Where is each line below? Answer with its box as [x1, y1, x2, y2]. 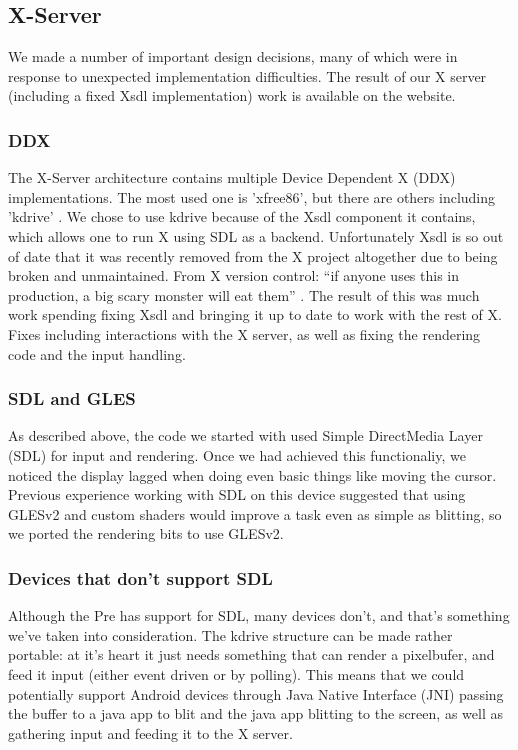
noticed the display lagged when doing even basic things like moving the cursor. [8, 464, 497, 485]
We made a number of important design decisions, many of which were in [8, 46, 458, 67]
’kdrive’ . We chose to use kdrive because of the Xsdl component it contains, [8, 206, 476, 227]
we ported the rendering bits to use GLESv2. [8, 523, 284, 544]
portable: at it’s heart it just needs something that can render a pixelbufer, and [8, 644, 495, 665]
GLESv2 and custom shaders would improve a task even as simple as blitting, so [8, 503, 502, 524]
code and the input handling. [8, 343, 186, 364]
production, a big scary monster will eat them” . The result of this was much [8, 284, 480, 305]
